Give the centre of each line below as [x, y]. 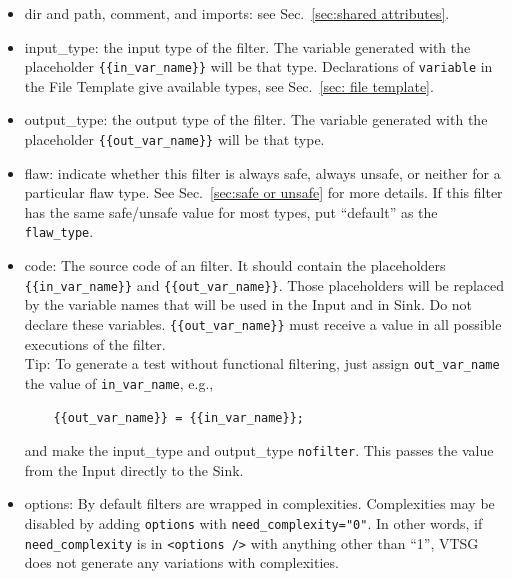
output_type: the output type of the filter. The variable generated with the [256, 119]
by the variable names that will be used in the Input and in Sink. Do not [248, 304]
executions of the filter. [95, 343]
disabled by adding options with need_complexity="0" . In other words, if [253, 522]
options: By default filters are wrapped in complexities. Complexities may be [259, 503]
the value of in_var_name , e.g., [119, 382]
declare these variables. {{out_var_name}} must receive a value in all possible [263, 323]
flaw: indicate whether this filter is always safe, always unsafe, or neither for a [262, 172]
